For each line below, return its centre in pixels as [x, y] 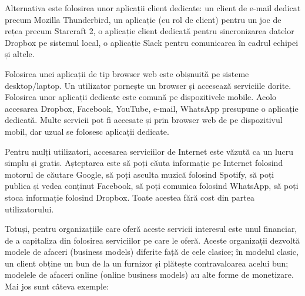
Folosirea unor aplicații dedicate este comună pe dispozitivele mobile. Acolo [141, 97]
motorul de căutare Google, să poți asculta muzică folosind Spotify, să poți [140, 174]
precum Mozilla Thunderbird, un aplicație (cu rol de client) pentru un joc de [143, 19]
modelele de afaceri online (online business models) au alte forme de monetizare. [149, 275]
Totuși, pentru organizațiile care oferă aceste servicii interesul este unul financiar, [151, 229]
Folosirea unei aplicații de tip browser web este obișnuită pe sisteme [127, 73]
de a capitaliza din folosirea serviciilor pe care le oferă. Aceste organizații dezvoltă [152, 240]
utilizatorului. [29, 209]
